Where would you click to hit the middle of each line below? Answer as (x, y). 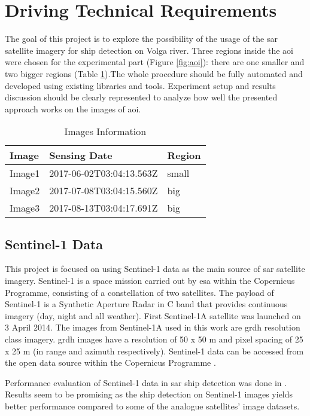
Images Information (105, 131)
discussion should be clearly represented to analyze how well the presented (141, 97)
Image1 (25, 173)
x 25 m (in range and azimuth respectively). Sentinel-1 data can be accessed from (154, 351)
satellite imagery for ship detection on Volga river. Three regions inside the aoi (149, 50)
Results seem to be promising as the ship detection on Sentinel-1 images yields (149, 394)
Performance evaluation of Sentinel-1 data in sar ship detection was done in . (146, 382)
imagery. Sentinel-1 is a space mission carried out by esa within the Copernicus (150, 281)
